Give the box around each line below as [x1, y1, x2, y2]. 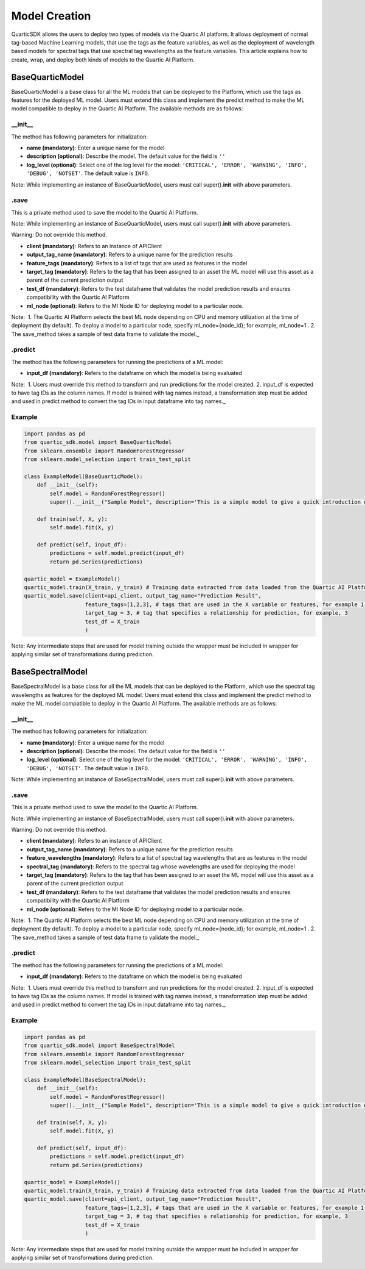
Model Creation [11, 9, 91, 23]
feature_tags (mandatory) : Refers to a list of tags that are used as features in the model [26, 259, 248, 266]
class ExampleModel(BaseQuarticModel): [24, 473, 143, 480]
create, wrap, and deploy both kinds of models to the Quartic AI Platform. [11, 55, 195, 63]
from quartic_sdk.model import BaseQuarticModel [24, 439, 172, 446]
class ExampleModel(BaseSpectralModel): [24, 1076, 146, 1083]
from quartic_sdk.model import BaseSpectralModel [24, 1042, 175, 1049]
